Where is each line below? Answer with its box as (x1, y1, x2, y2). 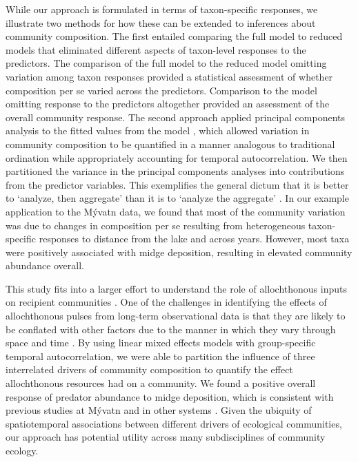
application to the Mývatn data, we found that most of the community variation (6, 204, 346, 218)
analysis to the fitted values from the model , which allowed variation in (6, 123, 310, 138)
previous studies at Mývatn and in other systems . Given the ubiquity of (6, 403, 312, 417)
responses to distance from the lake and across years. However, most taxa (39, 231, 350, 246)
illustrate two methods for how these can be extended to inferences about (6, 15, 316, 30)
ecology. (6, 443, 39, 457)
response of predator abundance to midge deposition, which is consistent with (6, 389, 334, 403)
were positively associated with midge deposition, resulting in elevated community (6, 244, 352, 259)
